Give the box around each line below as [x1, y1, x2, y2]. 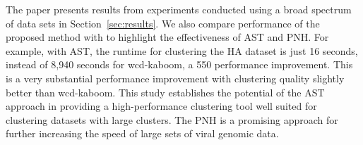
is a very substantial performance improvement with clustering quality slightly [6, 70, 345, 85]
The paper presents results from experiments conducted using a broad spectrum [6, 2, 352, 16]
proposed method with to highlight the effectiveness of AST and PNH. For [6, 30, 329, 44]
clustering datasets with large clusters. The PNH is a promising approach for [6, 112, 338, 127]
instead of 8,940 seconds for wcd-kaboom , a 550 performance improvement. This [6, 57, 353, 72]
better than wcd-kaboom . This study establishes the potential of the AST [6, 84, 325, 99]
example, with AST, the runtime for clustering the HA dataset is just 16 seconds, [6, 43, 358, 58]
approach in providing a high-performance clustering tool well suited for [6, 99, 317, 113]
